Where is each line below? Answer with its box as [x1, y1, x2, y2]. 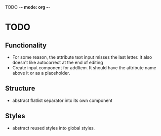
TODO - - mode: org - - [5, 4, 51, 10]
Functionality [5, 41, 47, 49]
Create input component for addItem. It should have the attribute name [12, 65, 157, 71]
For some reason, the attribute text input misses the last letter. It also [12, 54, 152, 60]
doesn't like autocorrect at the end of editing [12, 59, 103, 65]
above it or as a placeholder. [12, 70, 70, 76]
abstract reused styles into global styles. [12, 125, 95, 131]
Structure [5, 84, 36, 93]
